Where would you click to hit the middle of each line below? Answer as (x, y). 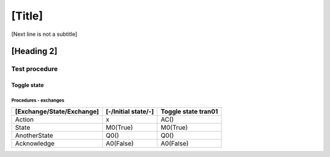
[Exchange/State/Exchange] (57, 111)
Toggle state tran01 (189, 111)
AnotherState (34, 135)
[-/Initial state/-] (130, 111)
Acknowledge (35, 143)
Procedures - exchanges (38, 100)
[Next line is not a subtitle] (44, 34)
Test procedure (35, 69)
